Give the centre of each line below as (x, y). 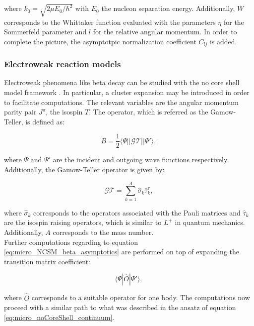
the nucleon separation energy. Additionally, (168, 8)
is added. (223, 41)
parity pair (20, 112)
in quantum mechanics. (210, 222)
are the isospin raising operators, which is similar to (83, 222)
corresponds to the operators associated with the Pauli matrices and (137, 212)
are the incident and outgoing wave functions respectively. (141, 160)
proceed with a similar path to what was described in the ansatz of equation (120, 307)
